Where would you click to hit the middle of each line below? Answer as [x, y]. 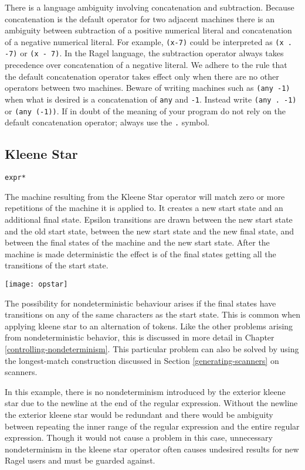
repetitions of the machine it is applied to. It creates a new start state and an [144, 208]
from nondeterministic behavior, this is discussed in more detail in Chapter [140, 337]
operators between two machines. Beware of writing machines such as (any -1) [148, 88]
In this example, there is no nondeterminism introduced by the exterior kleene [145, 391]
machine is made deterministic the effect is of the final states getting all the [140, 253]
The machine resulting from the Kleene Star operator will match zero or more [145, 196]
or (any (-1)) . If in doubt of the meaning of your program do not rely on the [145, 110]
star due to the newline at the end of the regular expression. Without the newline [151, 403]
